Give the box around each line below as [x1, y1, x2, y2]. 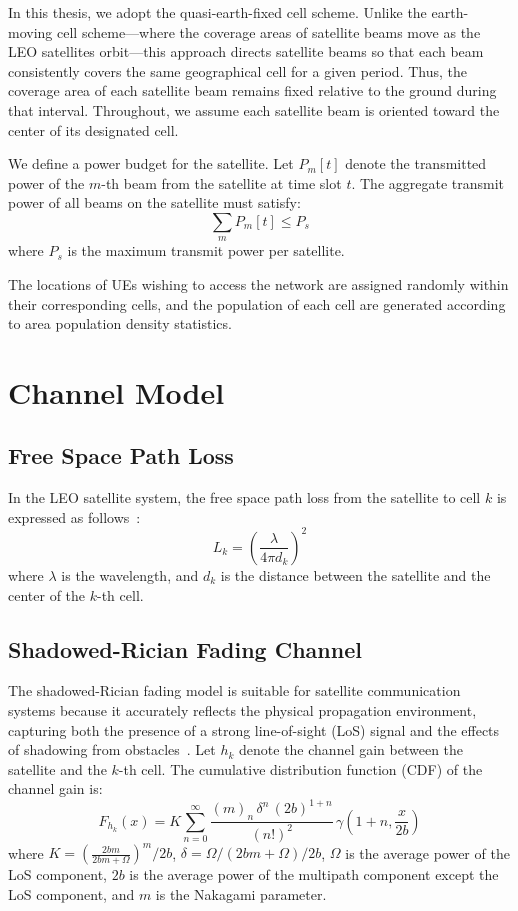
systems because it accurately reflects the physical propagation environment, [8, 699, 477, 720]
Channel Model [8, 371, 225, 412]
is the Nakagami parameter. [155, 883, 327, 904]
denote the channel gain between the [239, 739, 464, 760]
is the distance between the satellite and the [220, 564, 491, 585]
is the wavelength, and [61, 564, 199, 585]
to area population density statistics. [8, 313, 232, 334]
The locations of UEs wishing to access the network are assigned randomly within [8, 273, 509, 294]
